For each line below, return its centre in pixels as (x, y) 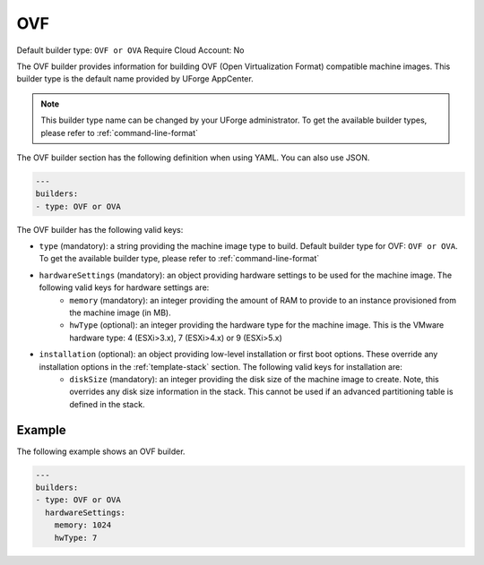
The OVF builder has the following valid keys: (100, 229)
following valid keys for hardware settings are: (124, 287)
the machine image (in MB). (120, 312)
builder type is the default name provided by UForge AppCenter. (135, 79)
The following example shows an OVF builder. (101, 451)
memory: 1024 (83, 525)
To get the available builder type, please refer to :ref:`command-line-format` (179, 259)
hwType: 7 (76, 538)
